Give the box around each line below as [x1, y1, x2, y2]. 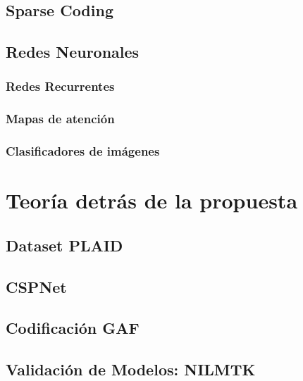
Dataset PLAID [6, 234, 123, 256]
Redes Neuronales [6, 41, 140, 63]
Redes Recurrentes [6, 77, 115, 95]
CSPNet [6, 275, 67, 297]
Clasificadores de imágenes [6, 142, 160, 160]
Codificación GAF [6, 317, 140, 339]
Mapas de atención [6, 110, 115, 127]
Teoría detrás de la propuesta [6, 186, 298, 215]
